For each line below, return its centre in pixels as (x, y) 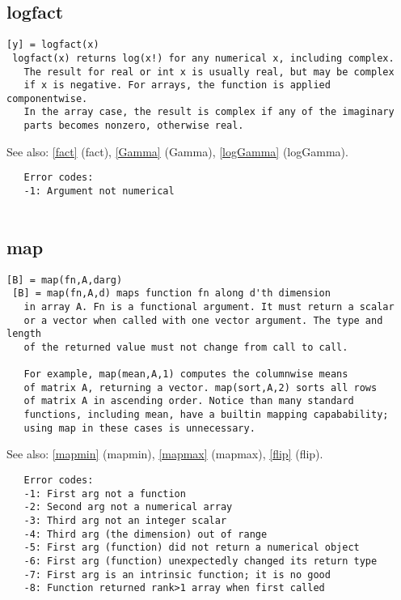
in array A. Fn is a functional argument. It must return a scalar (209, 306)
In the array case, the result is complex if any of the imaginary (209, 112)
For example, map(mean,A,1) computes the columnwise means (186, 374)
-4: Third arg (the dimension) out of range (146, 534)
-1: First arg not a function (105, 494)
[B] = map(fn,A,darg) (65, 280)
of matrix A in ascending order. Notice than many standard (189, 401)
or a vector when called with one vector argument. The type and (203, 320)
